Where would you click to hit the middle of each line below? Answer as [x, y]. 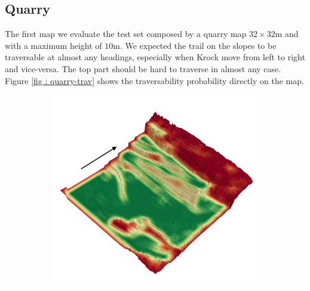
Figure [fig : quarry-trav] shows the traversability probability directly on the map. [154, 80]
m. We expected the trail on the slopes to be [195, 45]
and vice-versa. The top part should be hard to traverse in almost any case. [143, 68]
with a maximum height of [53, 45]
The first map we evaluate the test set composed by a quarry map [126, 34]
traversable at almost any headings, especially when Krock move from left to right [155, 57]
